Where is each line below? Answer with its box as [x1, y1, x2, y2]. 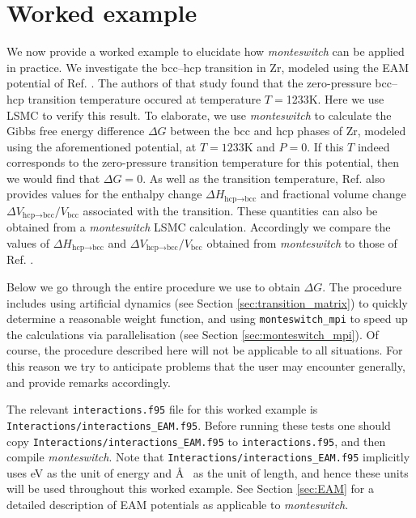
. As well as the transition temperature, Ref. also [142, 169, 385, 186]
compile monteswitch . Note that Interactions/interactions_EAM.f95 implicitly [6, 448, 410, 465]
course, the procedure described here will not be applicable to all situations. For [6, 342, 403, 359]
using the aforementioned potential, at [6, 138, 197, 155]
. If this [307, 138, 344, 155]
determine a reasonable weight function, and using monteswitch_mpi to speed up [6, 310, 408, 327]
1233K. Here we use [286, 90, 384, 107]
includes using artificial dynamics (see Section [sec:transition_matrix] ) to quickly [6, 294, 408, 311]
